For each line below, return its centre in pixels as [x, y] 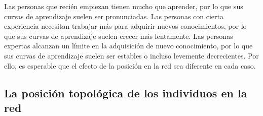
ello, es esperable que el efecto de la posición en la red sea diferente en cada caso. [130, 65]
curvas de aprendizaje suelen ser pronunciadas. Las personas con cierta [114, 16]
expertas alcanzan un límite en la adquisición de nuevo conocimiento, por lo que [128, 46]
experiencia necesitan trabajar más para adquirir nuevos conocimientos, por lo [125, 26]
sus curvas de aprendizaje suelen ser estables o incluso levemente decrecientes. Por [131, 55]
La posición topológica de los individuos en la [126, 93]
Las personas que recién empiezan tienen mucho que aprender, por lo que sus [124, 6]
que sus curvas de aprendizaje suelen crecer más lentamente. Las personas [119, 36]
